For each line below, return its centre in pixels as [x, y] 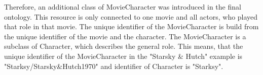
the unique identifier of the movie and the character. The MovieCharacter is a [125, 36]
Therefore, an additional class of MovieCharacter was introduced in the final [123, 7]
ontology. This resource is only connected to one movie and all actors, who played [131, 16]
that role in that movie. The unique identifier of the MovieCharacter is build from [131, 26]
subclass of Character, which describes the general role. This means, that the [124, 46]
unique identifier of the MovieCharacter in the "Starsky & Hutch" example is [123, 56]
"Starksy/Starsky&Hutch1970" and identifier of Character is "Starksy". [114, 66]
